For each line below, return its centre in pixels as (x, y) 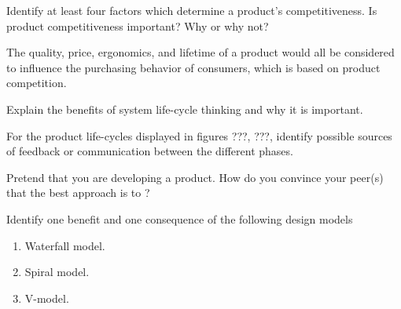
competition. (37, 83)
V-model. (47, 298)
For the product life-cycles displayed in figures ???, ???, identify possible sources (199, 135)
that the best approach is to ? (78, 193)
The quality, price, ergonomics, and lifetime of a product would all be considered (200, 52)
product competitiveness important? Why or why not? (138, 25)
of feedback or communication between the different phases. (150, 151)
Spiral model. (57, 272)
